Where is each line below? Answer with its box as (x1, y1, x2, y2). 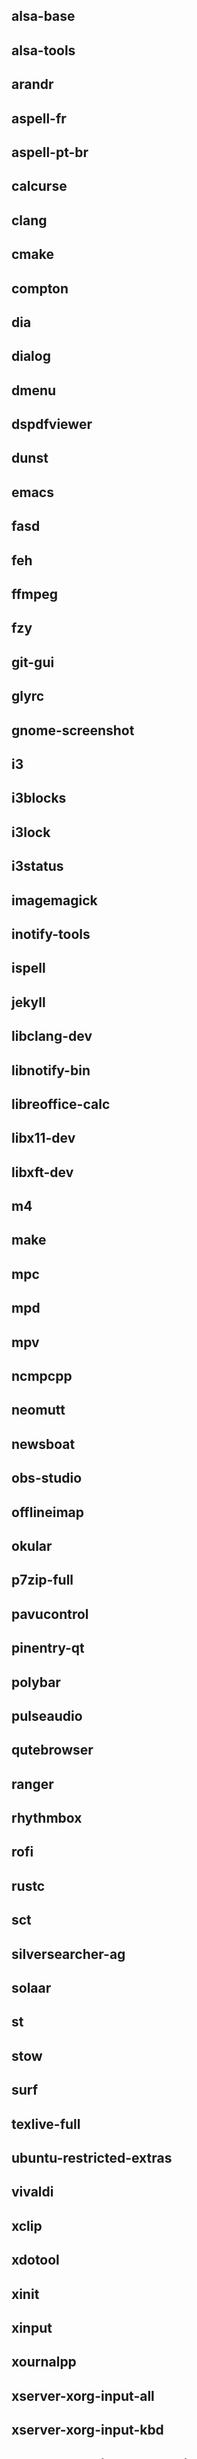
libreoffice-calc (11, 1095, 111, 1113)
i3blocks (11, 790, 67, 807)
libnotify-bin (11, 1062, 91, 1079)
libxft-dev (11, 1164, 74, 1181)
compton (11, 280, 69, 297)
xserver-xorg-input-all (11, 2387, 155, 2404)
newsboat (11, 1435, 76, 1453)
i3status (11, 858, 64, 875)
